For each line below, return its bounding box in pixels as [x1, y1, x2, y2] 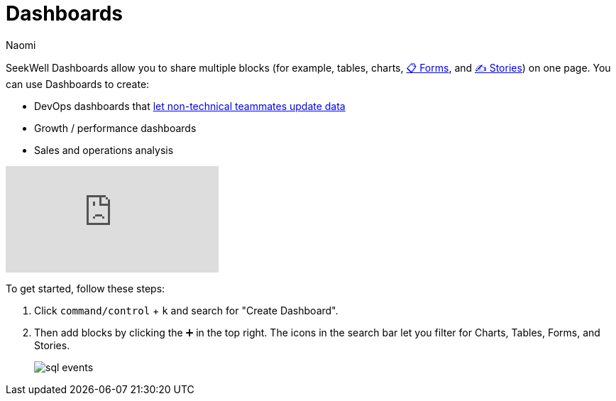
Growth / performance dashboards [34, 121, 197, 134]
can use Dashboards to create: [6, 77, 150, 90]
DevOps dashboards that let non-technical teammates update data [34, 99, 346, 112]
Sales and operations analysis [34, 143, 174, 156]
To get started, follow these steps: [6, 282, 165, 295]
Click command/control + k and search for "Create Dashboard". [34, 304, 339, 317]
